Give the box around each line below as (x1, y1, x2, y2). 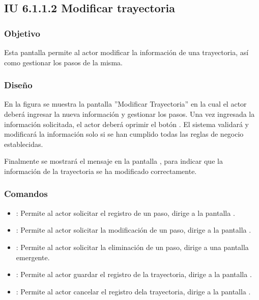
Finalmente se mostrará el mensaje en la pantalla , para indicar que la (4, 156, 223, 166)
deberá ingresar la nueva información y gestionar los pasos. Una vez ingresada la (4, 109, 255, 119)
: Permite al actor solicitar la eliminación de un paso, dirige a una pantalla (16, 241, 249, 252)
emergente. (16, 252, 50, 262)
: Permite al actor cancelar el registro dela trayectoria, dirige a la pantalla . (16, 286, 251, 296)
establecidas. (4, 138, 43, 149)
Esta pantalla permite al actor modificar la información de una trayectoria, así (4, 47, 249, 57)
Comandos (4, 187, 48, 200)
